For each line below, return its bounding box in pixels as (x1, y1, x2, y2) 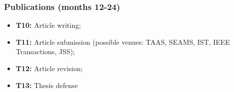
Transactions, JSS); (15, 46, 75, 57)
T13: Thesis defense (15, 80, 78, 90)
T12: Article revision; (15, 63, 83, 73)
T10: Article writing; (15, 20, 81, 30)
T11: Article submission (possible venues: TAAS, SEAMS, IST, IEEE (15, 36, 230, 47)
